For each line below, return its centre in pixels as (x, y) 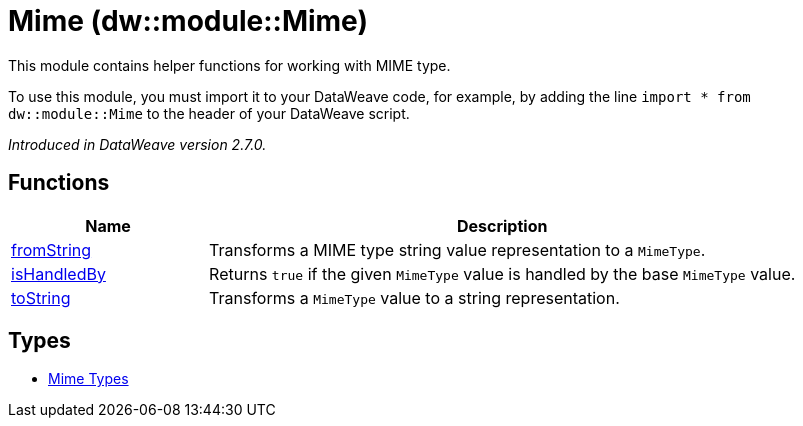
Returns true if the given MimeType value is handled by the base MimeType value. (502, 273)
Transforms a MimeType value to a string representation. (414, 297)
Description (502, 225)
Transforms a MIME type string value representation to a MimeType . (457, 249)
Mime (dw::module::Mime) (188, 21)
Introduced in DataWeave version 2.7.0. (137, 144)
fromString (51, 249)
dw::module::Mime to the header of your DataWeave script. (209, 113)
